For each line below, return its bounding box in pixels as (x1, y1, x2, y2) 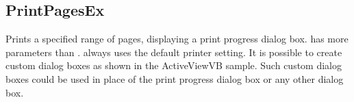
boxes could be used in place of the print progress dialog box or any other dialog (5, 71, 344, 86)
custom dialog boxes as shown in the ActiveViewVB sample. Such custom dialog (5, 58, 342, 73)
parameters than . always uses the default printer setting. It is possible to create (5, 44, 342, 59)
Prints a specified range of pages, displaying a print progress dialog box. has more (5, 31, 349, 46)
